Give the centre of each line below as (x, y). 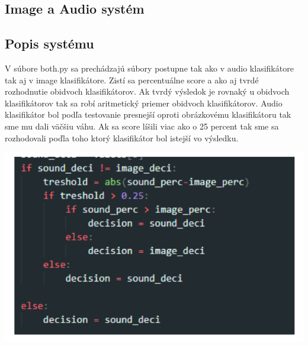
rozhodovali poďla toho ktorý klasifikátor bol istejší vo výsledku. (122, 138)
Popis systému (49, 43)
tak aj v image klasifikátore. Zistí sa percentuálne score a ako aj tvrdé (132, 80)
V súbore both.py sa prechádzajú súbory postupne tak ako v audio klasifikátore (149, 68)
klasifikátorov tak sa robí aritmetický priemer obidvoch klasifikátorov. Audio (144, 103)
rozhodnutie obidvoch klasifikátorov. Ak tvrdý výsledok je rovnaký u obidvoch (147, 91)
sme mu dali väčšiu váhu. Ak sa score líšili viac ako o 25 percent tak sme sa (142, 126)
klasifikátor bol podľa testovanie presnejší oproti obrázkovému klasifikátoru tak (148, 114)
